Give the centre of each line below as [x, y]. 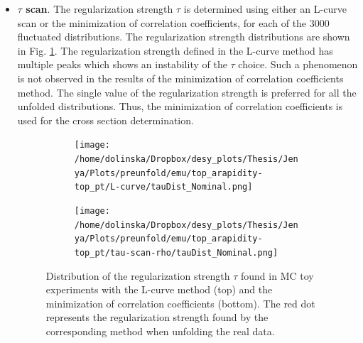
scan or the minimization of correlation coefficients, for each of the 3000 [173, 22]
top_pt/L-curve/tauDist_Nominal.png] [163, 187]
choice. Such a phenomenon [298, 64]
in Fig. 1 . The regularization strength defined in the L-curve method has [175, 50]
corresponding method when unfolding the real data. [160, 331]
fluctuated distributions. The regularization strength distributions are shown [184, 37]
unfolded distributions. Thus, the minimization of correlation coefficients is [180, 106]
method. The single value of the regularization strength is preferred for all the [187, 92]
